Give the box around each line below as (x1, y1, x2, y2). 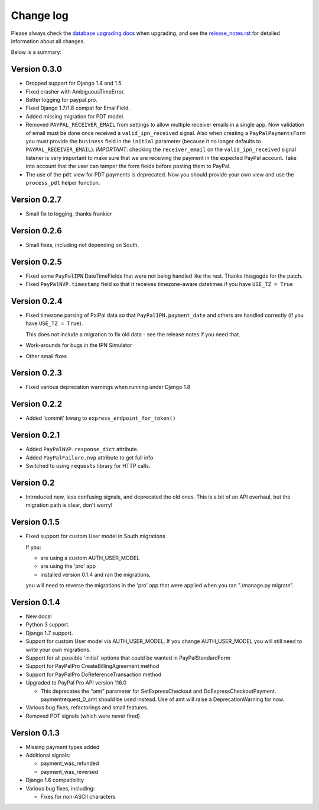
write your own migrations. (25, 646, 91, 653)
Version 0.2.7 (11, 194, 62, 204)
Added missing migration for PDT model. (25, 112, 125, 120)
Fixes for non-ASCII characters (40, 793, 116, 800)
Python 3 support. (25, 621, 70, 628)
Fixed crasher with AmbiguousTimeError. (25, 88, 125, 95)
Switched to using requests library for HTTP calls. (25, 462, 151, 469)
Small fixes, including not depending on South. (25, 241, 139, 248)
